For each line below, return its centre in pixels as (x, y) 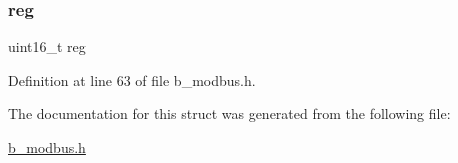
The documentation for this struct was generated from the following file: (229, 113)
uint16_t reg (47, 46)
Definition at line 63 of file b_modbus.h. (132, 79)
